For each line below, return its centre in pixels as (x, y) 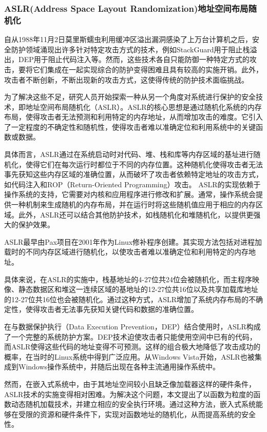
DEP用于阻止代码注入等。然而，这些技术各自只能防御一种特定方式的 (134, 59)
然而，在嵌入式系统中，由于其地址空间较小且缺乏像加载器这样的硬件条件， (130, 384)
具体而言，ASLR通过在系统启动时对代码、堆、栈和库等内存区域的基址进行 (129, 154)
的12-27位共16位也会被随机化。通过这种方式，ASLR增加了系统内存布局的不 (130, 299)
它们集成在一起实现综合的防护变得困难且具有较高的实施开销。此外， (148, 69)
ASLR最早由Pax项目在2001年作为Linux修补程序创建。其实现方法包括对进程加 (133, 241)
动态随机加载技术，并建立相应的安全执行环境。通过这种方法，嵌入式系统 (133, 404)
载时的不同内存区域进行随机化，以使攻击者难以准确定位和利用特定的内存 (126, 252)
